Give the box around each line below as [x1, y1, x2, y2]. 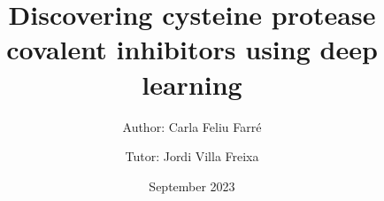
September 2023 [149, 176, 235, 195]
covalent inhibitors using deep [6, 31, 378, 67]
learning [142, 66, 242, 102]
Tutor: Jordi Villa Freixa [125, 147, 259, 166]
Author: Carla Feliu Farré [122, 117, 262, 135]
